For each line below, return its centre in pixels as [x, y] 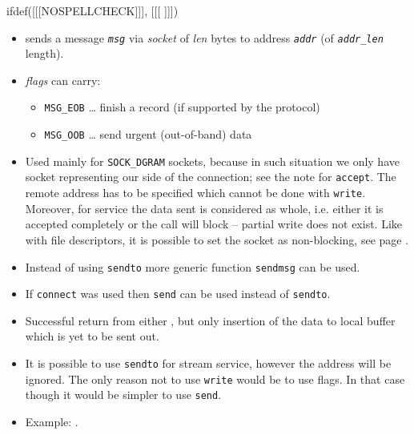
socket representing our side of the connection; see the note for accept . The [211, 177]
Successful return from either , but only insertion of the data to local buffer [210, 320]
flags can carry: [63, 80]
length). [44, 53]
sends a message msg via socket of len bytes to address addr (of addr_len [204, 37]
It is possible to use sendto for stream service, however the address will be [208, 363]
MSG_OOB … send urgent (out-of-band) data [148, 134]
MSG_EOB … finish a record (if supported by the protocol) [182, 107]
